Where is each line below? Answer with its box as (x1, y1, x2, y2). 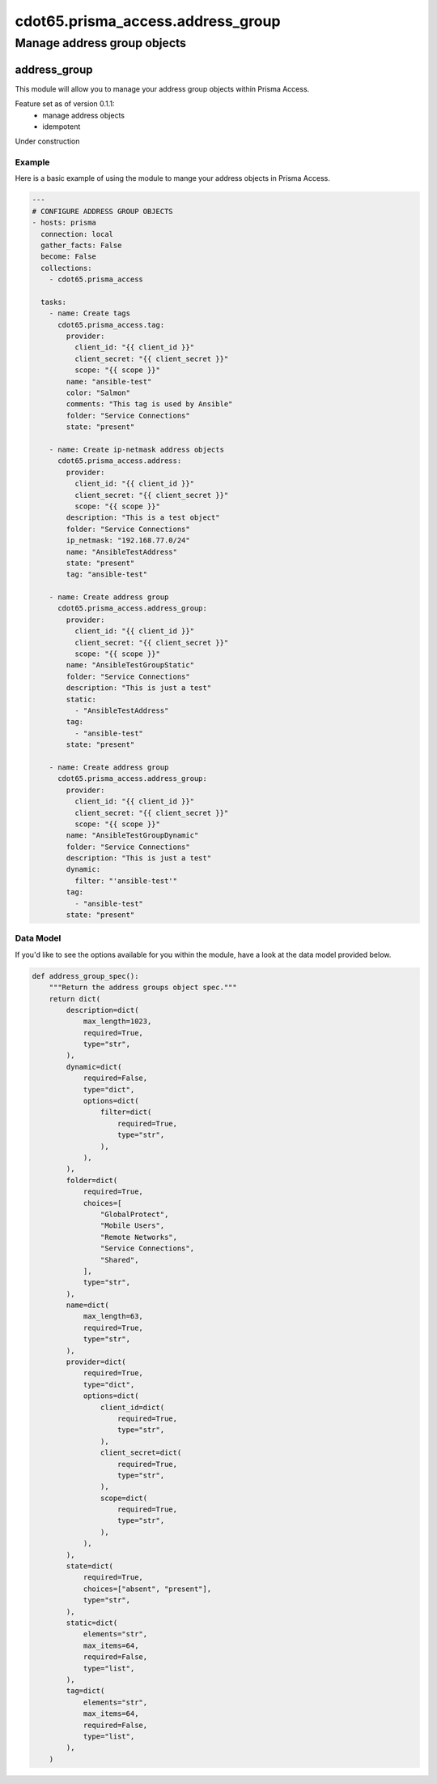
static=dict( (66, 1619, 118, 1627)
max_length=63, (83, 1312, 143, 1321)
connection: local (40, 229, 113, 238)
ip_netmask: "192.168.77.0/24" (66, 536, 190, 545)
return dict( (49, 994, 101, 1003)
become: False (40, 252, 97, 261)
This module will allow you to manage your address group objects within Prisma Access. (15, 84, 310, 93)
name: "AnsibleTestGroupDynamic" (66, 831, 199, 840)
